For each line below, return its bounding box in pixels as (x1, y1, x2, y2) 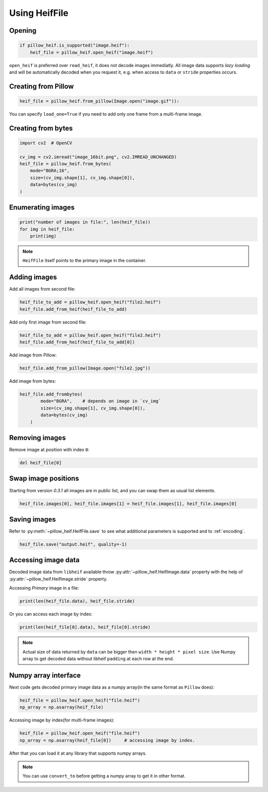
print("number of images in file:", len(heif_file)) (19, 219, 151, 225)
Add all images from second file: (9, 286, 75, 292)
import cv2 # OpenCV (19, 140, 72, 146)
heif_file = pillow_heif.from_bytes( (19, 161, 112, 167)
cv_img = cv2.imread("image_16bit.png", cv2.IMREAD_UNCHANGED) (19, 154, 177, 160)
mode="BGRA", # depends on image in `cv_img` (40, 398, 161, 404)
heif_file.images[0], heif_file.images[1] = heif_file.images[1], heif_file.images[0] (19, 501, 237, 506)
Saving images (9, 515, 56, 524)
